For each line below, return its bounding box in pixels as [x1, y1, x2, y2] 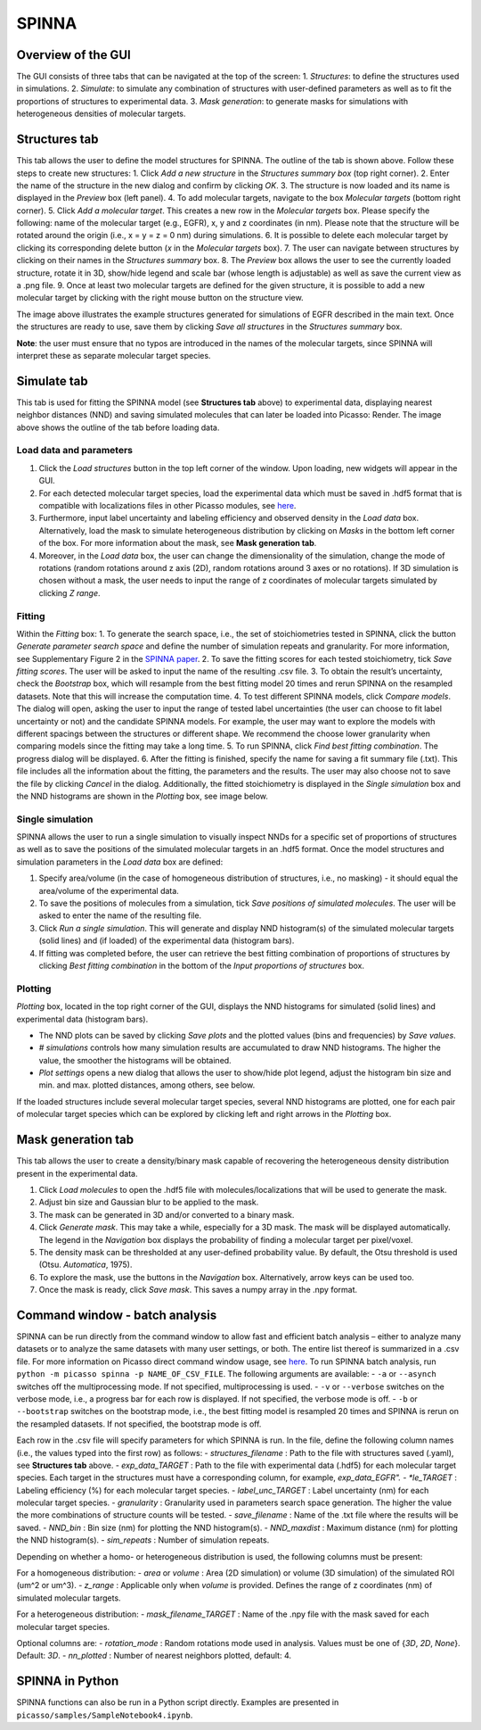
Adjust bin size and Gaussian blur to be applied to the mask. [38, 1196, 259, 1208]
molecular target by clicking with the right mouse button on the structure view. [16, 293, 304, 303]
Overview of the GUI [16, 47, 131, 62]
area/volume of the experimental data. [38, 885, 180, 896]
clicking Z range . [38, 587, 102, 598]
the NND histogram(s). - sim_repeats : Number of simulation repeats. [16, 1535, 270, 1545]
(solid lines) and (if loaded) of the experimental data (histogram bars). [38, 935, 295, 946]
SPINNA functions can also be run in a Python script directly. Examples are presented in [16, 1697, 339, 1708]
